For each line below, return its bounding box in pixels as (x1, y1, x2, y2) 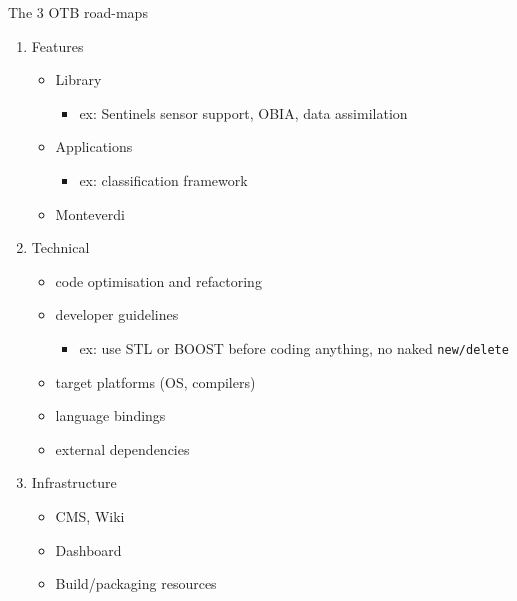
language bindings (55, 405, 166, 426)
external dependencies (55, 438, 190, 459)
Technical (31, 237, 90, 258)
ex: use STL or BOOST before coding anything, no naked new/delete (79, 337, 509, 358)
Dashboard (55, 539, 122, 560)
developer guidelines (55, 304, 179, 325)
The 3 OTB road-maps (8, 2, 148, 22)
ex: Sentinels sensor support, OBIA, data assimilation (79, 102, 408, 123)
